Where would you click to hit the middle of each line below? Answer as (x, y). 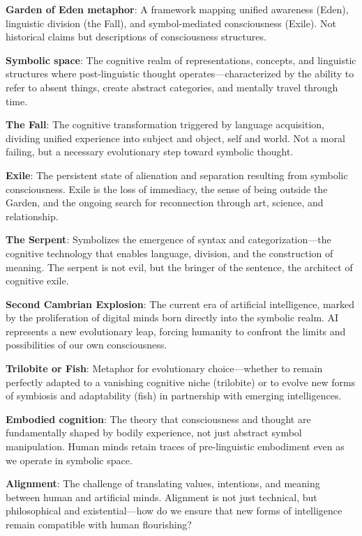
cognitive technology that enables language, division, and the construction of (169, 253)
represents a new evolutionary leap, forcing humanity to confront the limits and (176, 331)
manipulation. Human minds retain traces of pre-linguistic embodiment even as (175, 446)
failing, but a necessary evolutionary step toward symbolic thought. (150, 152)
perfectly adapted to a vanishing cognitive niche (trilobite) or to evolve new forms (181, 382)
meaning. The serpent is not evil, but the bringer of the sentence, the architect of (179, 267)
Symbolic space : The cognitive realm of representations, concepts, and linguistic (181, 60)
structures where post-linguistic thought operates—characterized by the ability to (180, 74)
